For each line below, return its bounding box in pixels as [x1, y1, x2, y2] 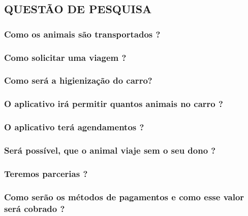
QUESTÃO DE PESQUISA [4, 1, 152, 17]
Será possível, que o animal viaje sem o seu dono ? [4, 143, 216, 156]
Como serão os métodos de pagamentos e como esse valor [4, 190, 244, 203]
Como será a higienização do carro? [4, 74, 152, 87]
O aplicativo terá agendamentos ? [4, 121, 144, 133]
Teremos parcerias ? [4, 167, 88, 179]
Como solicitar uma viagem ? [4, 51, 127, 63]
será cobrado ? [4, 202, 65, 214]
